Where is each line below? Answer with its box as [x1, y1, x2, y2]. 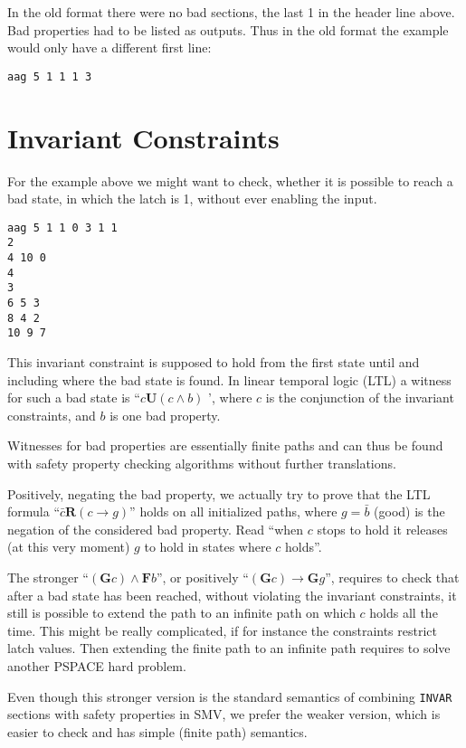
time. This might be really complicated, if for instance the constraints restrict [7, 620, 438, 639]
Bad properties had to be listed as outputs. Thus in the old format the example [7, 20, 449, 39]
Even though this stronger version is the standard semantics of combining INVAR [7, 686, 452, 705]
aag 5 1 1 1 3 [7, 70, 92, 83]
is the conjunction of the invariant [265, 388, 454, 407]
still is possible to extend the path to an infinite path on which [7, 603, 356, 622]
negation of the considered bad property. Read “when [7, 519, 304, 538]
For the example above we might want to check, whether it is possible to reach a [7, 171, 453, 190]
